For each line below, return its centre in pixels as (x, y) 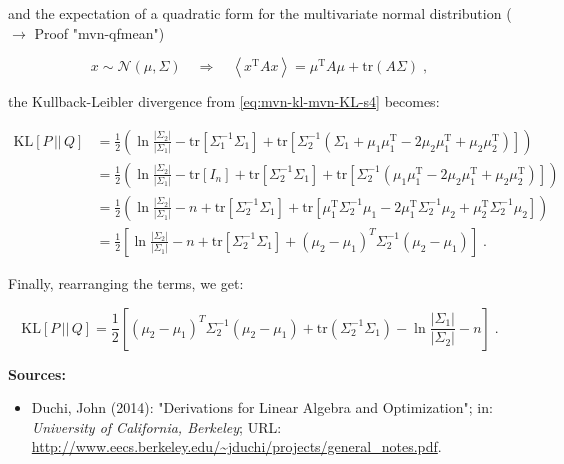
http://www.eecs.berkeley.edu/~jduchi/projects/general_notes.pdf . (236, 446)
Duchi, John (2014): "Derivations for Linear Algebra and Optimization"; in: (262, 407)
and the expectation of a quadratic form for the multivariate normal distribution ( (260, 13)
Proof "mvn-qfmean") (99, 32)
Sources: (37, 373)
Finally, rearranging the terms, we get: (126, 282)
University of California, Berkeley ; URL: (156, 426)
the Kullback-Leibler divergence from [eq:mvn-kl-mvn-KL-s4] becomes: (224, 101)
